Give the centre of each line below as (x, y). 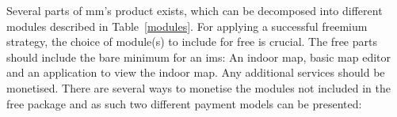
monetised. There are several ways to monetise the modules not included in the (199, 87)
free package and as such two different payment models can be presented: (184, 103)
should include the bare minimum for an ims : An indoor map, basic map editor (198, 57)
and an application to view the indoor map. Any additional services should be (196, 72)
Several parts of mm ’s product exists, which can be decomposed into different (195, 10)
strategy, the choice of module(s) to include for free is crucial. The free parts (192, 42)
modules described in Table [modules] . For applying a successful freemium (187, 26)
